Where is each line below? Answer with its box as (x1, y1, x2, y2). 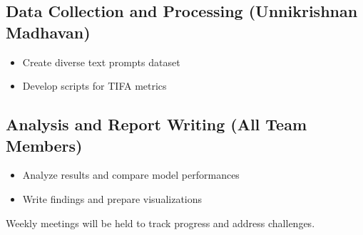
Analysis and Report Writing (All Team (6, 113, 307, 135)
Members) (6, 134, 83, 156)
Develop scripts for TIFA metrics (22, 78, 167, 93)
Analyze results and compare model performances (22, 167, 240, 182)
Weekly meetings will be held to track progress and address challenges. (6, 215, 315, 230)
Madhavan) (6, 21, 91, 43)
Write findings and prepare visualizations (22, 191, 203, 206)
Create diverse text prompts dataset (22, 54, 180, 69)
